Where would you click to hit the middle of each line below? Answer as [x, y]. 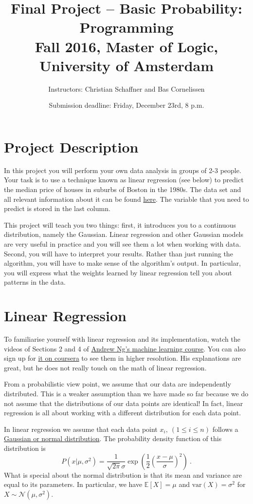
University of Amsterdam [126, 65]
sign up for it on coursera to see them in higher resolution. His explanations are [123, 358]
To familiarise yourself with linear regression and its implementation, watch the [122, 339]
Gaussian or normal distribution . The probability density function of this [113, 438]
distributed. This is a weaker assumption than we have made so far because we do [126, 394]
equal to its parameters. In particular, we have [73, 484]
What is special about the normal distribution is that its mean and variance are [123, 475]
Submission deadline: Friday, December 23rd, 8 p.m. [126, 105]
